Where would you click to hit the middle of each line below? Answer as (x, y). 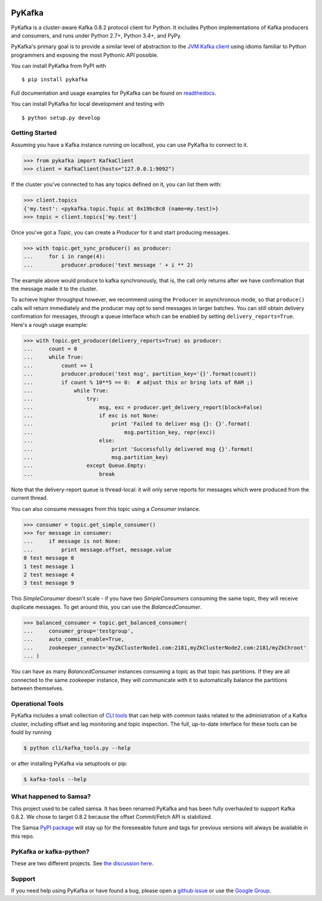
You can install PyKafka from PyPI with (59, 66)
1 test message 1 (49, 566)
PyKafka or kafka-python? (50, 852)
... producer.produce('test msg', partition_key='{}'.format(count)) (140, 374)
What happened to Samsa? (51, 797)
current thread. (30, 498)
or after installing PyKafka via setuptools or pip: (69, 763)
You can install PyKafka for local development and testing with (88, 104)
